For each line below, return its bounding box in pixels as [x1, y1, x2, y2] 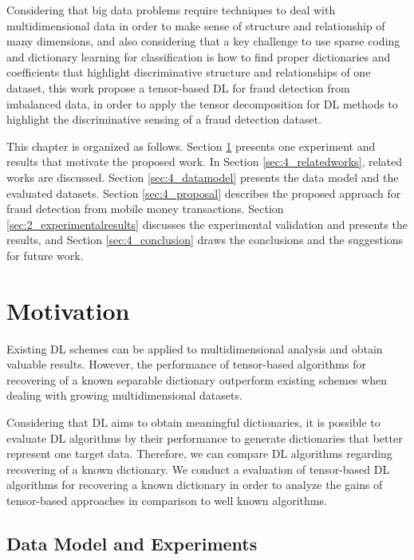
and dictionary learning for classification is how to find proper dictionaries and [6, 48, 391, 65]
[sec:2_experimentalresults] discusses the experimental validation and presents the [6, 215, 408, 232]
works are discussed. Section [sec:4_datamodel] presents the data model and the [6, 168, 399, 185]
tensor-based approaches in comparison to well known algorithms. [6, 491, 327, 508]
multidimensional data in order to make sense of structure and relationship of [6, 17, 385, 34]
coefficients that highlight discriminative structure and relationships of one [6, 64, 371, 81]
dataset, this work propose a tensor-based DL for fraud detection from [6, 79, 350, 96]
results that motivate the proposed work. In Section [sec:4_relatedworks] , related [6, 153, 403, 170]
